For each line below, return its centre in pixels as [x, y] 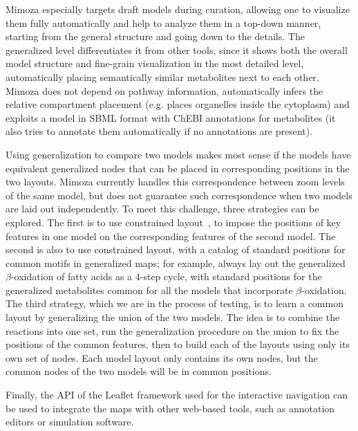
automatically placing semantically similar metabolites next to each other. [162, 76]
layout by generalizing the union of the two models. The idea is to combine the [173, 317]
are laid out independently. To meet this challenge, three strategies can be [162, 209]
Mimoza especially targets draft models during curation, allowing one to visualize [178, 9]
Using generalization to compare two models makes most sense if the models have [178, 154]
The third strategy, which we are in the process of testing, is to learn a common [175, 303]
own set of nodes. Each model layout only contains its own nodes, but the [162, 357]
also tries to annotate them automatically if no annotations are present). [159, 131]
